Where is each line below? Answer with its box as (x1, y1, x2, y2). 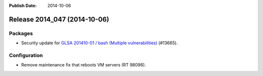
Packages (9, 30, 33, 37)
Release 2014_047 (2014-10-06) (9, 15, 110, 24)
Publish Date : (9, 3, 37, 8)
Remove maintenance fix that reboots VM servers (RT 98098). (21, 62, 146, 68)
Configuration (9, 52, 43, 59)
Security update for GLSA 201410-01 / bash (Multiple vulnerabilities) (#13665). (21, 40, 178, 46)
